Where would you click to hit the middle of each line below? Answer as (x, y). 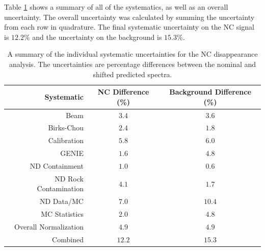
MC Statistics (62, 214)
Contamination (60, 188)
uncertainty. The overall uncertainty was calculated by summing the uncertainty (129, 17)
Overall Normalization (49, 226)
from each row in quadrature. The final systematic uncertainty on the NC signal (129, 27)
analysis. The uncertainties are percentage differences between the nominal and (132, 64)
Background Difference (210, 92)
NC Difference (123, 92)
